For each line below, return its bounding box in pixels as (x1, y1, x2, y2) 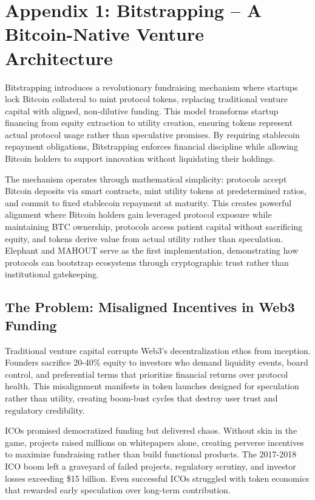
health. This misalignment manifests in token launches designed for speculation (5, 380, 299, 392)
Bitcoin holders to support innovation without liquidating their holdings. (5, 152, 276, 165)
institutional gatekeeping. (5, 268, 99, 280)
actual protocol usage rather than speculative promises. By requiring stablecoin (5, 128, 300, 141)
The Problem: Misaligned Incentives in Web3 (5, 297, 295, 316)
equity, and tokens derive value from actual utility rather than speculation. (5, 232, 283, 245)
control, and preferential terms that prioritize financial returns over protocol (5, 367, 288, 380)
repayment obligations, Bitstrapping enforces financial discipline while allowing (5, 140, 298, 153)
